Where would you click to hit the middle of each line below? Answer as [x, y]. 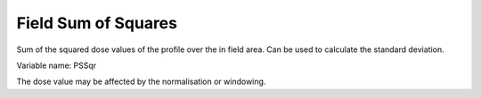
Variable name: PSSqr [57, 65]
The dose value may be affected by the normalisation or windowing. [141, 82]
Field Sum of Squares [97, 23]
